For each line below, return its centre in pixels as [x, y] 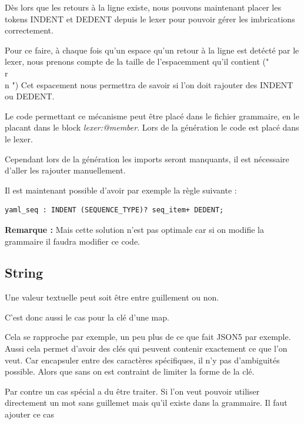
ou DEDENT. [30, 96]
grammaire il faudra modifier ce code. [72, 241]
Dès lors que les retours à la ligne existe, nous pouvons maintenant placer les [143, 7]
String [24, 273]
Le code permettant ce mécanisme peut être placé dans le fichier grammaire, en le [152, 116]
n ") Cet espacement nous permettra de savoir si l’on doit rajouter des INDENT [149, 84]
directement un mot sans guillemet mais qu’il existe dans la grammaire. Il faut [146, 403]
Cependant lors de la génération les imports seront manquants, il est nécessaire [147, 158]
